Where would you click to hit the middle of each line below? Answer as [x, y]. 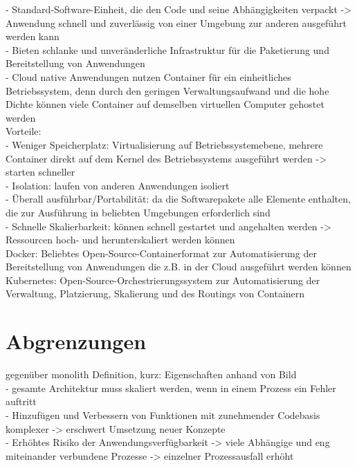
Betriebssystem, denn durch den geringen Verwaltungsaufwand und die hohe [167, 90]
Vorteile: [24, 131]
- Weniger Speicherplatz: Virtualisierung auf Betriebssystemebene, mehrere [164, 144]
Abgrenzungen [76, 341]
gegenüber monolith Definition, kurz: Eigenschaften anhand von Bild [151, 374]
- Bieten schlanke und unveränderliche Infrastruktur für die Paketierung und [167, 49]
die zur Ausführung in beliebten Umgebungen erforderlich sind [138, 212]
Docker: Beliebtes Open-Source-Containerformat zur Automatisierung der [161, 253]
